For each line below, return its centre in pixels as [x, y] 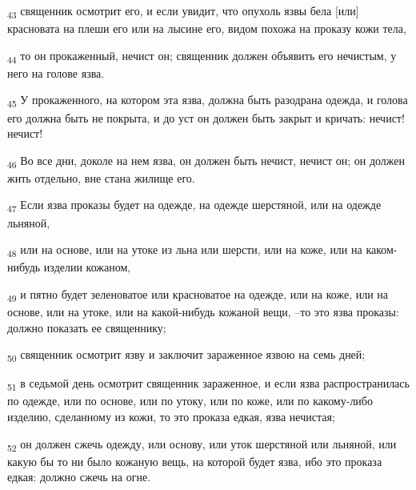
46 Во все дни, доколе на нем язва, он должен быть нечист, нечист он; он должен [206, 161]
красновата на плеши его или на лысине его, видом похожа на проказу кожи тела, [207, 28]
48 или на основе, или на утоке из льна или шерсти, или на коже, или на [185, 250]
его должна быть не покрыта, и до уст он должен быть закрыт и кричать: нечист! [206, 117]
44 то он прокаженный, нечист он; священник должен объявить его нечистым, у [202, 56]
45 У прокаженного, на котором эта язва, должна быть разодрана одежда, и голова [208, 101]
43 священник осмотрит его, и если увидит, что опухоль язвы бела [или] [183, 12]
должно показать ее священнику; [87, 327]
